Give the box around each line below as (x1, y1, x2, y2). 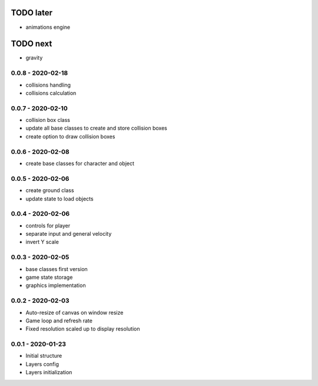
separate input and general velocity (25, 230, 112, 237)
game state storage (25, 274, 73, 281)
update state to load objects (25, 195, 94, 202)
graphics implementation (25, 282, 86, 289)
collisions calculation (25, 89, 77, 97)
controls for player (25, 222, 71, 229)
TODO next (11, 39, 52, 49)
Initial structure (25, 352, 62, 359)
